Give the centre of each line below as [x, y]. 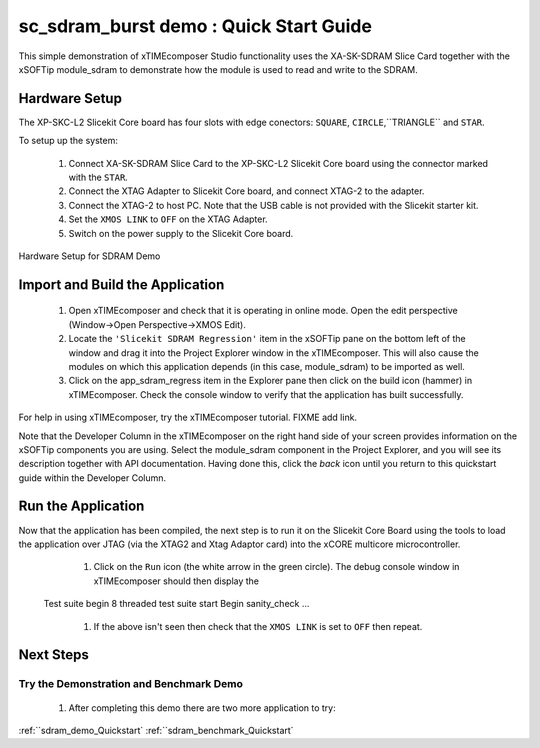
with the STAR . [98, 177]
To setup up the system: [68, 141]
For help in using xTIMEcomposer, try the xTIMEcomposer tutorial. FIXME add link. [188, 417]
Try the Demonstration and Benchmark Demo [131, 684]
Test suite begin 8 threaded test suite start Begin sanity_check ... [176, 604]
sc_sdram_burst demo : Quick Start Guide [195, 26]
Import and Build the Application [121, 284]
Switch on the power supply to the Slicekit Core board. [181, 233]
